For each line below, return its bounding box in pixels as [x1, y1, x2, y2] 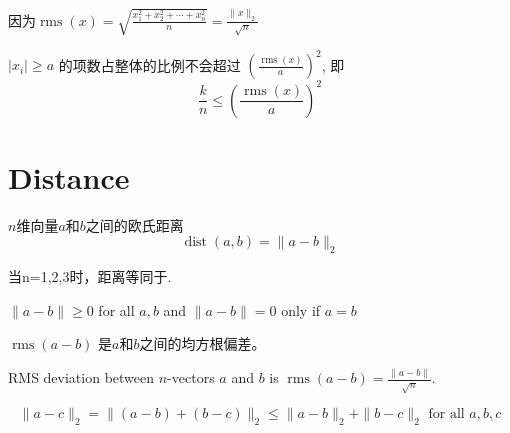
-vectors [167, 367, 215, 388]
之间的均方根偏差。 [139, 333, 266, 354]
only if [281, 299, 321, 320]
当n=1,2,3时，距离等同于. [8, 266, 172, 287]
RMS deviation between [8, 367, 155, 388]
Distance [8, 156, 130, 197]
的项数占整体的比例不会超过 [58, 54, 241, 75]
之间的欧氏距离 [85, 214, 184, 235]
